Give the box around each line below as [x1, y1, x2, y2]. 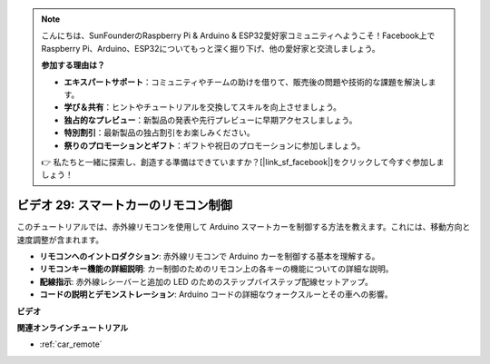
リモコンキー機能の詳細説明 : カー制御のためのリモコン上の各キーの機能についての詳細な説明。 [39, 263, 394, 274]
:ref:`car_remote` [39, 339, 103, 349]
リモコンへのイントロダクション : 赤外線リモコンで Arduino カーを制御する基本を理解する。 [39, 251, 380, 261]
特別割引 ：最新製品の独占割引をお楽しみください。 [64, 127, 255, 138]
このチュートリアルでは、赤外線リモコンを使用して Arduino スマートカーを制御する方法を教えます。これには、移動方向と [16, 221, 471, 232]
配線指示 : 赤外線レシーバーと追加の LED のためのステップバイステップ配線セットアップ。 [39, 276, 374, 287]
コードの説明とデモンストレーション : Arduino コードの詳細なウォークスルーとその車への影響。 [39, 289, 394, 300]
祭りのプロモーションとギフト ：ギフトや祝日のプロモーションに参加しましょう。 [64, 140, 366, 151]
